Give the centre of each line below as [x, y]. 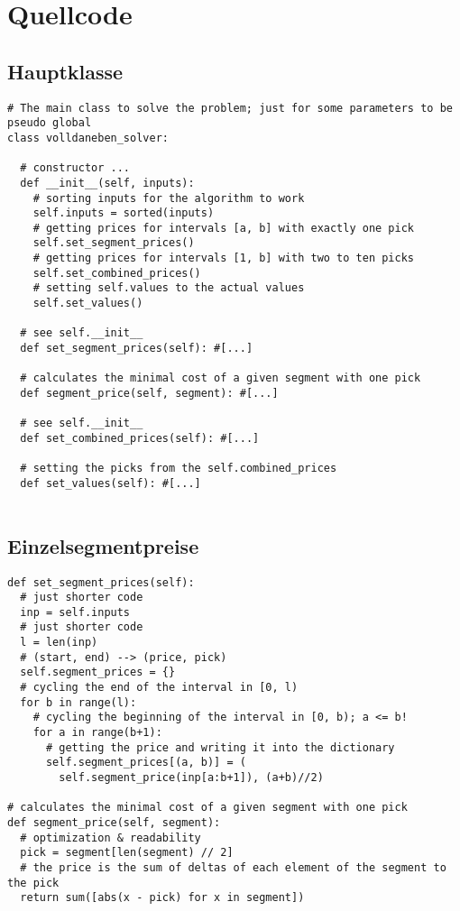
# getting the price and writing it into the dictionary [220, 747]
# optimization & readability [110, 837]
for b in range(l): [78, 702]
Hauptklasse [65, 71]
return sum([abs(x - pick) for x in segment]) [162, 898]
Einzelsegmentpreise [103, 545]
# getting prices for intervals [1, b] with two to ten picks [224, 258]
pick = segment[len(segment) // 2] [127, 853]
